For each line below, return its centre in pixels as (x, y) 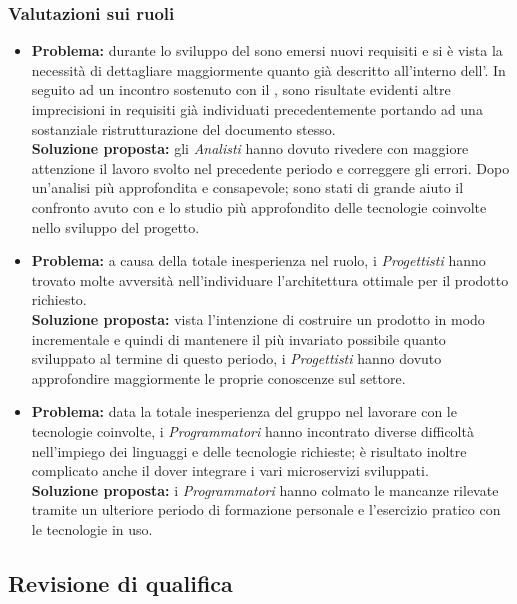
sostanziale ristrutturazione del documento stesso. (183, 128)
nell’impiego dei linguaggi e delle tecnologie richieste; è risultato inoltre (249, 450)
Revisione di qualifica (120, 582)
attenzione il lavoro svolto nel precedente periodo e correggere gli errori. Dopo (270, 167)
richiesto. (59, 299)
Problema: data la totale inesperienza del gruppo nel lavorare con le (244, 411)
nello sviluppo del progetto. (115, 226)
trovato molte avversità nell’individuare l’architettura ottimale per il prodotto (270, 279)
